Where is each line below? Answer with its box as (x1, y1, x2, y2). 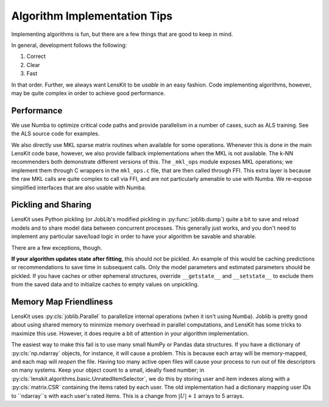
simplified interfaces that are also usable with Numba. (11, 183, 146, 191)
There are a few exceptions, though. (11, 244, 102, 251)
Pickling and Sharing (11, 200, 91, 210)
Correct (26, 52, 46, 60)
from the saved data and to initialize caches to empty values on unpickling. (11, 281, 199, 288)
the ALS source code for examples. (11, 130, 100, 137)
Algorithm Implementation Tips (11, 9, 173, 23)
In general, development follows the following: (11, 41, 127, 49)
